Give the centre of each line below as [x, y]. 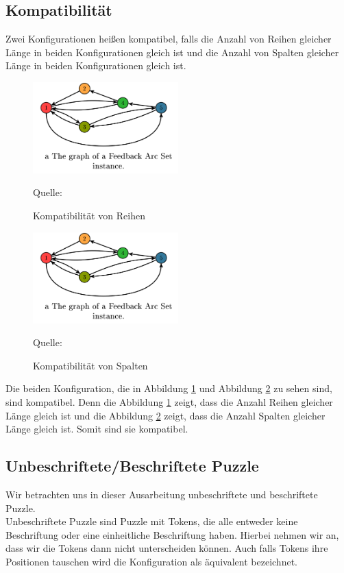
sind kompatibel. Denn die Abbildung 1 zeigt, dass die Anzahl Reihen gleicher [169, 401]
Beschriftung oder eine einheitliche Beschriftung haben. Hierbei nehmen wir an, [172, 534]
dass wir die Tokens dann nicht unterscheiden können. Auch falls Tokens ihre [167, 548]
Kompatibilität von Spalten [90, 365]
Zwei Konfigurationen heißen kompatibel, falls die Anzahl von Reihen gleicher [169, 39]
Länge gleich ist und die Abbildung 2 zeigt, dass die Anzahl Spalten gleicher [165, 415]
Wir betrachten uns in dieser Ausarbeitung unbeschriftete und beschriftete [162, 494]
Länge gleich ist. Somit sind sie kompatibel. [97, 429]
